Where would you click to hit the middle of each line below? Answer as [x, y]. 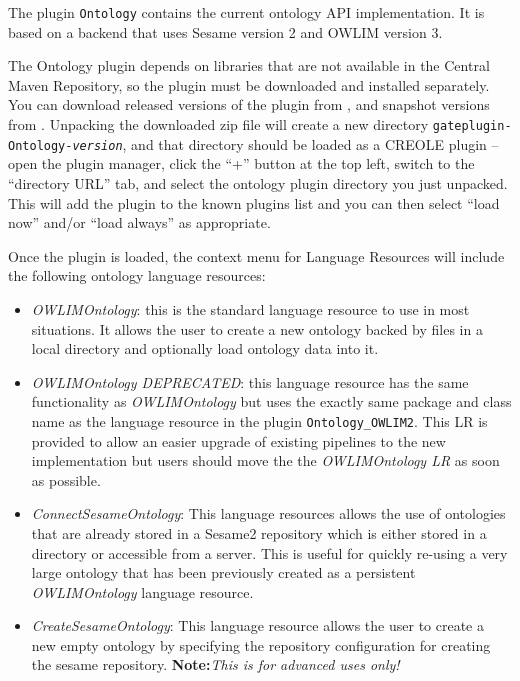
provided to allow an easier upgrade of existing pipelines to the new [238, 440]
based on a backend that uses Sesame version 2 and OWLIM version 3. [225, 31]
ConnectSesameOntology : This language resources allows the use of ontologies [268, 513]
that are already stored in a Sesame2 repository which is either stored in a [259, 532]
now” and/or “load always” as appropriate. [139, 222]
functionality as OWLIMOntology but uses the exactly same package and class [271, 401]
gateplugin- [472, 126]
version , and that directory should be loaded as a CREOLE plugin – [285, 143]
